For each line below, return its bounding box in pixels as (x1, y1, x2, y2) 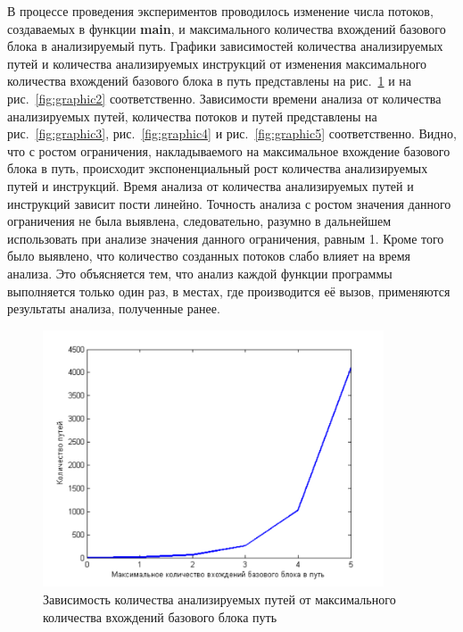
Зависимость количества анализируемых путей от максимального (43, 589, 396, 608)
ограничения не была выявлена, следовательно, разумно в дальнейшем (7, 212, 392, 230)
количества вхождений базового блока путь (43, 607, 277, 626)
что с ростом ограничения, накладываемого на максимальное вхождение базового (7, 141, 451, 160)
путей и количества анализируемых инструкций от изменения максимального (7, 54, 427, 72)
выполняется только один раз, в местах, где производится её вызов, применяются (7, 281, 451, 300)
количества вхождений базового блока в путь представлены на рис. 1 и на (7, 71, 412, 90)
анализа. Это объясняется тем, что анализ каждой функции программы (7, 263, 393, 282)
